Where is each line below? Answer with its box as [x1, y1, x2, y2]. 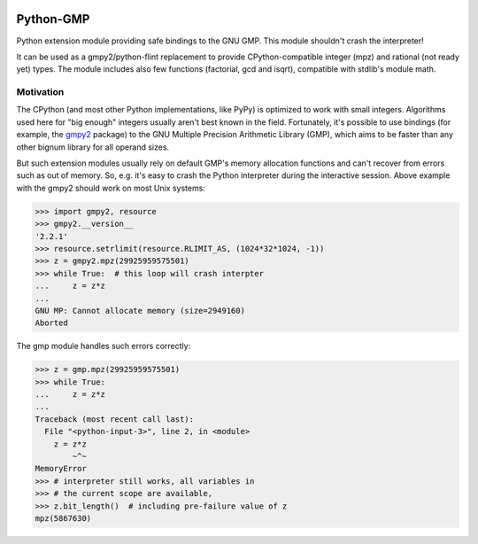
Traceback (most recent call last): [35, 414, 195, 424]
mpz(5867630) [35, 513, 92, 523]
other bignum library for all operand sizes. [16, 142, 170, 152]
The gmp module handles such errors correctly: [16, 341, 191, 352]
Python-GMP [16, 12, 90, 27]
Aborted [35, 318, 68, 328]
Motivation [16, 86, 65, 98]
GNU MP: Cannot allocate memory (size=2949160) [35, 306, 245, 315]
